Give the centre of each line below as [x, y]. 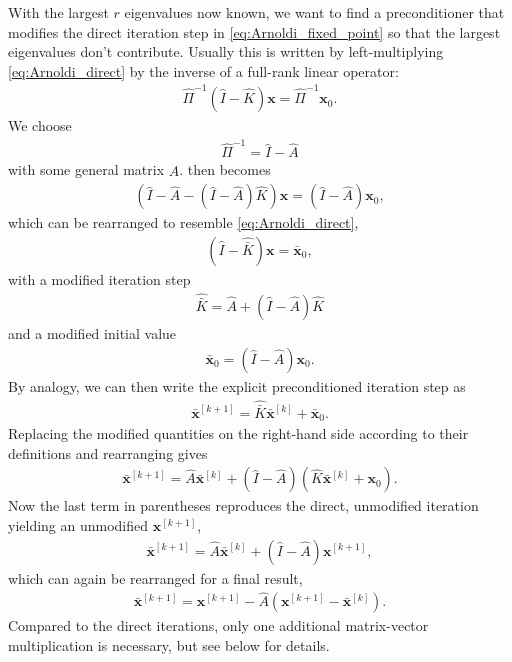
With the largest [58, 12]
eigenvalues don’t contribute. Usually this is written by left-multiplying [226, 51]
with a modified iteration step [99, 278]
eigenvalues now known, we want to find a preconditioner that [314, 12]
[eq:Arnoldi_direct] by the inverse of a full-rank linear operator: [203, 70]
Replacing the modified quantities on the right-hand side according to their [238, 433]
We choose [40, 125]
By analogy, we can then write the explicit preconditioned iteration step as [237, 385]
